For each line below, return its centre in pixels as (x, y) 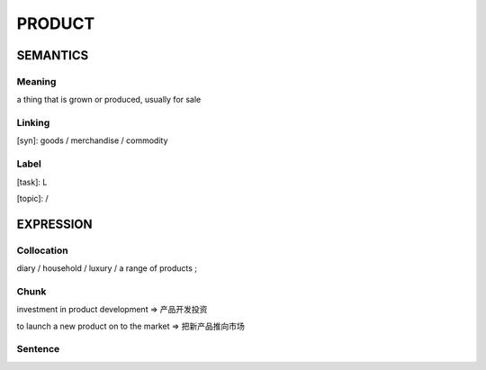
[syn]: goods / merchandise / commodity (92, 140)
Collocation (42, 250)
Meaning (36, 81)
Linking (33, 123)
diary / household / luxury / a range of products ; (107, 268)
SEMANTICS (53, 55)
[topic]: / (32, 198)
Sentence (38, 349)
